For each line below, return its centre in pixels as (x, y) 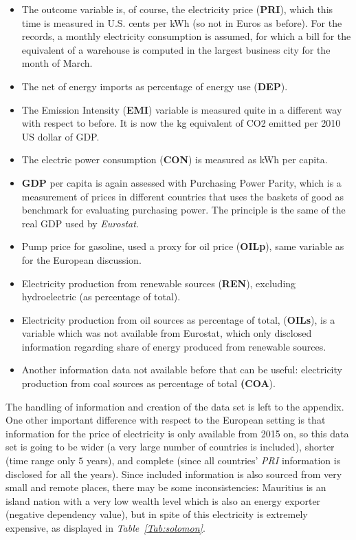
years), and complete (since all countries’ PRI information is (213, 460)
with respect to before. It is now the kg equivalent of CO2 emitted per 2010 (181, 123)
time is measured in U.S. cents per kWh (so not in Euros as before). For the (182, 22)
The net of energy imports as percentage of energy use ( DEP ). (155, 86)
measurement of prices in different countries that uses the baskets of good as (182, 196)
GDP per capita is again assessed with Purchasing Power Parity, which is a (181, 182)
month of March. (57, 63)
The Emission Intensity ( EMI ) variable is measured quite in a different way (182, 109)
